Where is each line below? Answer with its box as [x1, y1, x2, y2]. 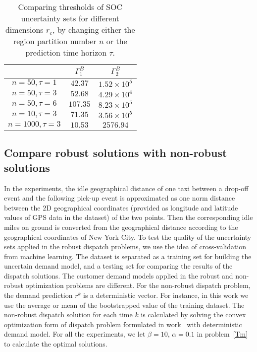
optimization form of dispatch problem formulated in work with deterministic [4, 319, 242, 329]
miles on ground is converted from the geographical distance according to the [4, 221, 238, 232]
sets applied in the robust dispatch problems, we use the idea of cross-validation [4, 241, 247, 252]
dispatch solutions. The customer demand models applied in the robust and [4, 270, 233, 281]
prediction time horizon [25, 47, 107, 58]
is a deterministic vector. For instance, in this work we [83, 290, 249, 300]
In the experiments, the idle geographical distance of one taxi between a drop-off [4, 183, 249, 193]
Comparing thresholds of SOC [18, 1, 123, 12]
